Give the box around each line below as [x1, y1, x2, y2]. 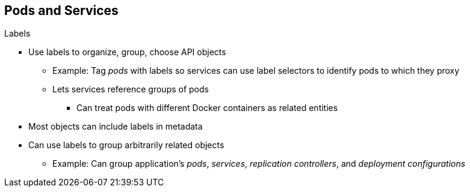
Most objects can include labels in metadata [28, 121, 203, 132]
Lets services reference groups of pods [52, 84, 209, 95]
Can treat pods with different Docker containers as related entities [76, 103, 338, 113]
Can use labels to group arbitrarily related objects [28, 140, 224, 151]
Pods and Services [4, 3, 119, 18]
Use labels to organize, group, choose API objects [28, 47, 226, 58]
